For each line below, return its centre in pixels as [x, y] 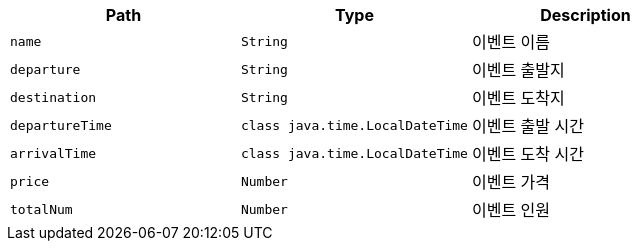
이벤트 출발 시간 [527, 126]
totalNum [41, 209]
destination [53, 97]
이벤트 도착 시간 [527, 154]
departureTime [61, 125]
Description [585, 15]
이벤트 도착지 [518, 98]
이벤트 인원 [511, 210]
